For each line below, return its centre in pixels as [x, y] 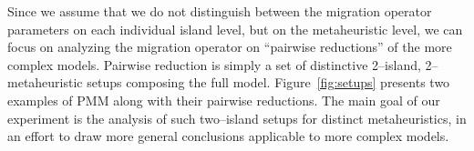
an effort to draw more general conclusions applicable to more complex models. [228, 136]
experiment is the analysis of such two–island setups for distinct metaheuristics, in [237, 118]
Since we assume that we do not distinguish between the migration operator [220, 11]
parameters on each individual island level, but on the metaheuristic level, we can [235, 29]
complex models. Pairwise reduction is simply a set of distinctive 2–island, [214, 64]
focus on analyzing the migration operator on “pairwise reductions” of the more [230, 47]
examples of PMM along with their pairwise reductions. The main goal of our [224, 100]
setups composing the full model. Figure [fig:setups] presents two [268, 82]
